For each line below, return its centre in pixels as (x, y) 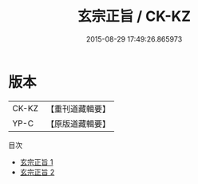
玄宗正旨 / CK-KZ (134, 16)
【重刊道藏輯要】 (78, 109)
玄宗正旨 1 (36, 162)
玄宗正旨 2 (37, 172)
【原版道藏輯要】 (78, 123)
